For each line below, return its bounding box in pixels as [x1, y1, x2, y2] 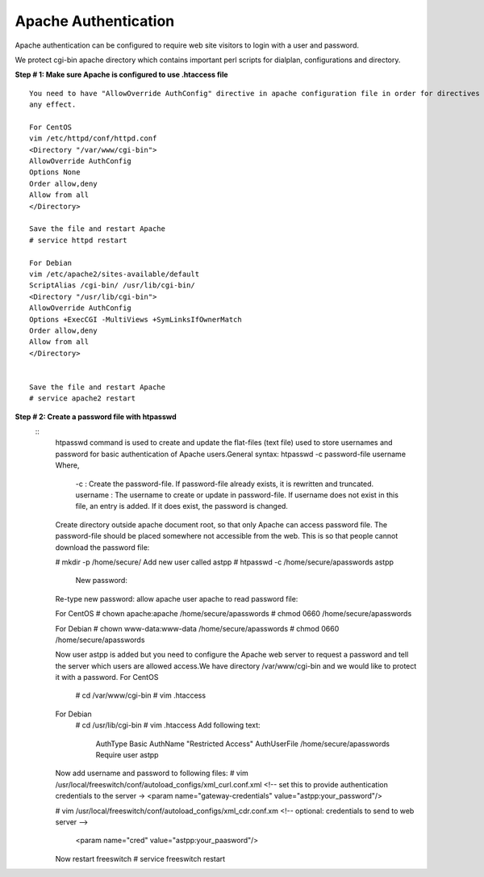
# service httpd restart [29, 235, 127, 245]
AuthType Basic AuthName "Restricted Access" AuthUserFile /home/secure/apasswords [95, 739, 390, 749]
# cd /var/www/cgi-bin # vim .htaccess [75, 690, 206, 700]
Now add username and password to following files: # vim [55, 768, 249, 778]
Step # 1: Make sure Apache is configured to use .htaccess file [15, 69, 229, 80]
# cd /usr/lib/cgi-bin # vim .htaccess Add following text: [75, 720, 261, 730]
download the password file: [55, 542, 150, 552]
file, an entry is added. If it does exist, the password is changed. [75, 501, 288, 511]
